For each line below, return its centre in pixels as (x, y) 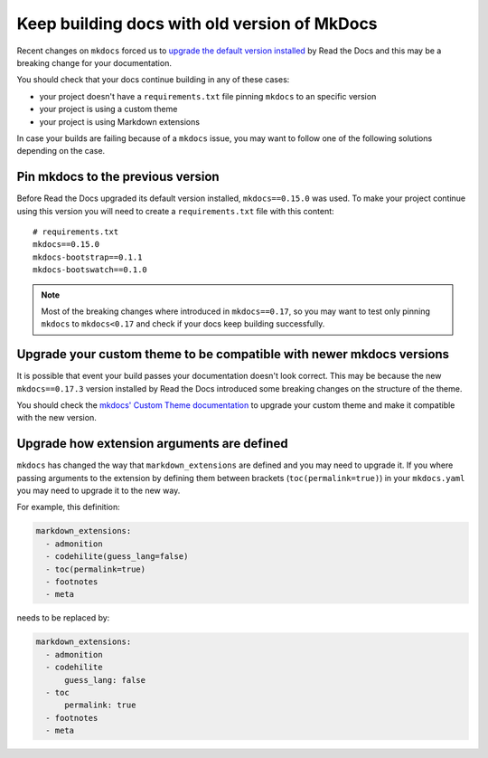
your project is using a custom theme (108, 109)
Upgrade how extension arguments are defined (152, 444)
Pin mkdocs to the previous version (118, 177)
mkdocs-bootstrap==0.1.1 (88, 257)
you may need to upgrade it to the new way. (99, 491)
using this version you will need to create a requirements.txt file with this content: (175, 211)
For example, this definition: (69, 507)
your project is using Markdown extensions (120, 121)
